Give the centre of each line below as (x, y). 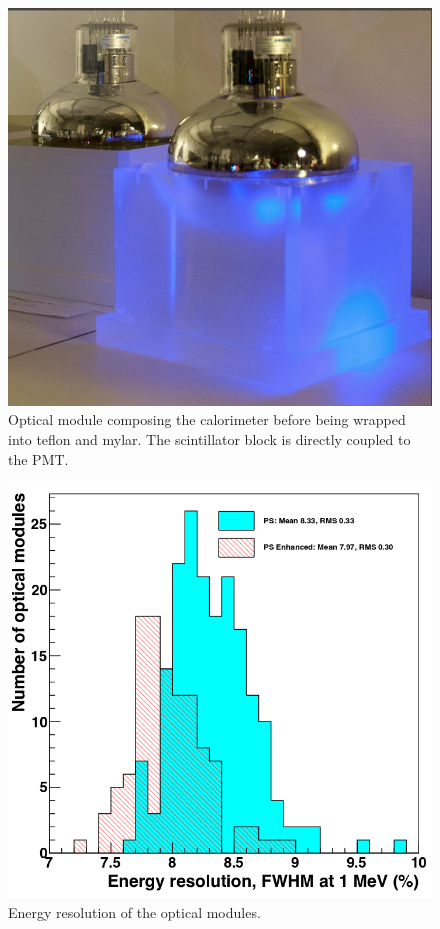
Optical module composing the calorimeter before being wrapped (207, 419)
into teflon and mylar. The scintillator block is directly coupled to (209, 439)
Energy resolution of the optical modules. (134, 912)
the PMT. (38, 458)
